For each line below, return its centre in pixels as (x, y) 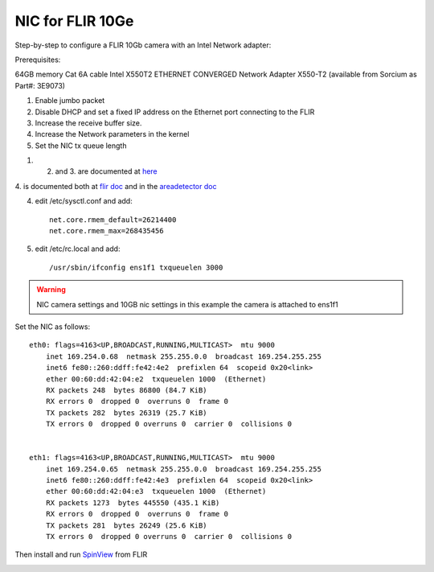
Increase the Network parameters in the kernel (112, 134)
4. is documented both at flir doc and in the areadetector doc (116, 186)
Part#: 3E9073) (40, 85)
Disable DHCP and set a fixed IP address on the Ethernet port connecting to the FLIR (175, 112)
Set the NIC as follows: (53, 327)
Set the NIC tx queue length (81, 146)
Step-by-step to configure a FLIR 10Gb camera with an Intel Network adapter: (143, 45)
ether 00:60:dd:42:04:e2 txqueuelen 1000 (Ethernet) (156, 379)
